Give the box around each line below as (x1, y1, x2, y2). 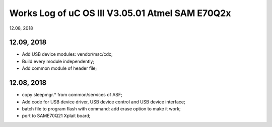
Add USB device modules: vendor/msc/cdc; (22, 51, 113, 57)
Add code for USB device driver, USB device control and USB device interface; (22, 98, 186, 105)
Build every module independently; (22, 58, 95, 64)
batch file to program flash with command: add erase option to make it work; (22, 105, 181, 111)
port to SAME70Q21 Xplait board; (22, 113, 91, 119)
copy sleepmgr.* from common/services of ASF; (22, 92, 123, 98)
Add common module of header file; (22, 65, 97, 71)
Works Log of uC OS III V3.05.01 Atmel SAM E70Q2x (9, 8, 231, 19)
